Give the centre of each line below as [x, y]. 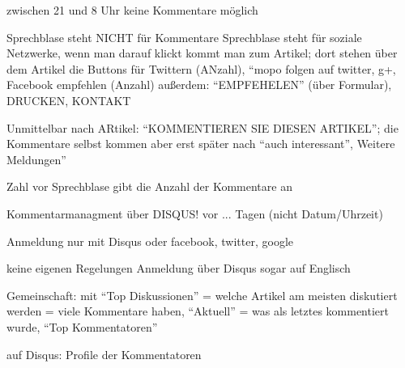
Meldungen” [36, 159]
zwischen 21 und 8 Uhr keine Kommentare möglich [132, 10]
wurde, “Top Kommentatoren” [82, 326]
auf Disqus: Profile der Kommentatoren [104, 354]
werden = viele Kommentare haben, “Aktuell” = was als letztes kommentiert [198, 311]
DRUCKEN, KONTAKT [69, 100]
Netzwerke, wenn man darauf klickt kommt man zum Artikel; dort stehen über [202, 53]
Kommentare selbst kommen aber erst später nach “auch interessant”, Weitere [201, 144]
